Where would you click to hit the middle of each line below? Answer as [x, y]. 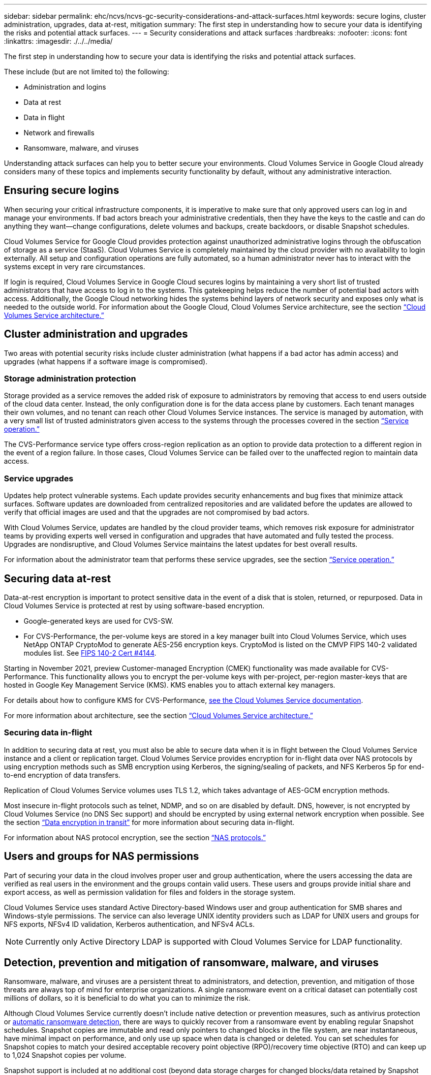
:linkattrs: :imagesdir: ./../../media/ [58, 41]
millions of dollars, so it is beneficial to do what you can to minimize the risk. [127, 998]
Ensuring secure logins [62, 190]
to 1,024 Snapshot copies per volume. [65, 1055]
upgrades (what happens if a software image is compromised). [106, 361]
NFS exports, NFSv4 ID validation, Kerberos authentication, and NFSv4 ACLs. [129, 924]
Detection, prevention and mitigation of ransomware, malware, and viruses [191, 963]
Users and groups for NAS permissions [102, 856]
